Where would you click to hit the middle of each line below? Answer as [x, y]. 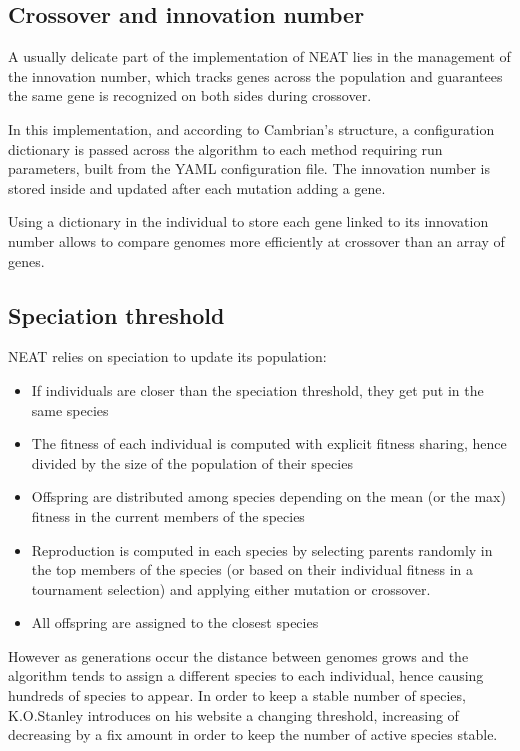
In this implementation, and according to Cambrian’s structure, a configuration [251, 128]
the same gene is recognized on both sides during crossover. [190, 95]
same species [70, 409]
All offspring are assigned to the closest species [175, 622]
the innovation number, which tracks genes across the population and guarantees [255, 75]
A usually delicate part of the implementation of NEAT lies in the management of [259, 56]
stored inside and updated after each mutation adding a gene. [197, 187]
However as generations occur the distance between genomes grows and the [238, 655]
